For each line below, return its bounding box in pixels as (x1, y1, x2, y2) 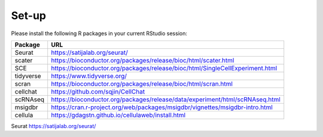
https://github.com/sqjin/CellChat (51, 87, 145, 95)
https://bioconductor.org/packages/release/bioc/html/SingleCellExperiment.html (51, 64, 278, 72)
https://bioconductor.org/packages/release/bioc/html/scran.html (51, 79, 233, 88)
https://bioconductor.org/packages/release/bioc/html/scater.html (51, 56, 234, 64)
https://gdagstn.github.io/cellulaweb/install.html (51, 111, 185, 119)
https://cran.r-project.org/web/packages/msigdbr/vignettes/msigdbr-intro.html (51, 103, 273, 111)
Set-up (11, 9, 46, 22)
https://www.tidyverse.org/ (51, 71, 127, 80)
